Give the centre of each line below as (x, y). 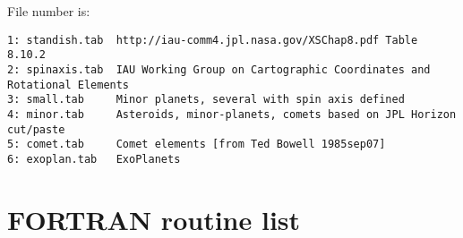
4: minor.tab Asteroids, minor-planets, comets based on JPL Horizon (232, 114)
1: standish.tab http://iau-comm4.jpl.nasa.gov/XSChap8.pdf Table (213, 40)
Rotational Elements (69, 85)
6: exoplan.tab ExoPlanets (94, 159)
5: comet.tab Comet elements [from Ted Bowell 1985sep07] (197, 144)
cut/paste (36, 129)
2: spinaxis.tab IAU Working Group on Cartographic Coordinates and (219, 69)
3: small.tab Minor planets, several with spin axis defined (206, 100)
